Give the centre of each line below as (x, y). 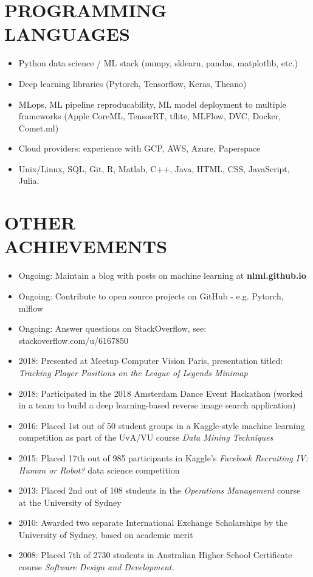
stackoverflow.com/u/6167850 (73, 340)
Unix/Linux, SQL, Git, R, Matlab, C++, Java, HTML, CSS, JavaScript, (154, 168)
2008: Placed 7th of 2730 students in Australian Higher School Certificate (155, 555)
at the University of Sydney (70, 502)
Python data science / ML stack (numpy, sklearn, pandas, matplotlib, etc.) (158, 63)
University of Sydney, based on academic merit (106, 534)
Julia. (29, 180)
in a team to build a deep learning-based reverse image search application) (157, 405)
